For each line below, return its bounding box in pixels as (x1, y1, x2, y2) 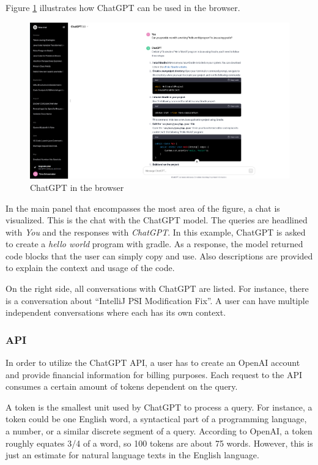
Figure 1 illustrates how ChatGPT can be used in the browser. (6, 1, 240, 13)
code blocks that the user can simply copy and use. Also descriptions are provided (6, 249, 313, 262)
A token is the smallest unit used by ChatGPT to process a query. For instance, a (6, 400, 312, 413)
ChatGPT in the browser (30, 180, 124, 193)
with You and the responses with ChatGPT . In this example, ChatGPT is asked (6, 225, 306, 238)
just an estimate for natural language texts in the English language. (6, 448, 259, 461)
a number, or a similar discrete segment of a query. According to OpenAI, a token (6, 425, 312, 437)
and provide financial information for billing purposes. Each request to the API (6, 368, 303, 381)
